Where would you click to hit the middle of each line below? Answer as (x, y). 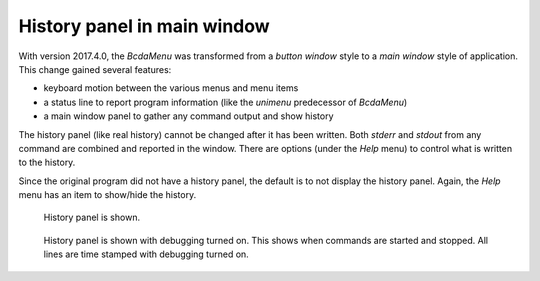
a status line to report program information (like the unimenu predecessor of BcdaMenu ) (225, 102)
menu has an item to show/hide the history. (107, 195)
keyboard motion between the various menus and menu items (171, 88)
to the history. (47, 162)
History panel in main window (144, 26)
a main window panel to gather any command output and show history (188, 116)
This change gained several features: (95, 69)
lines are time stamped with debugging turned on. (146, 254)
